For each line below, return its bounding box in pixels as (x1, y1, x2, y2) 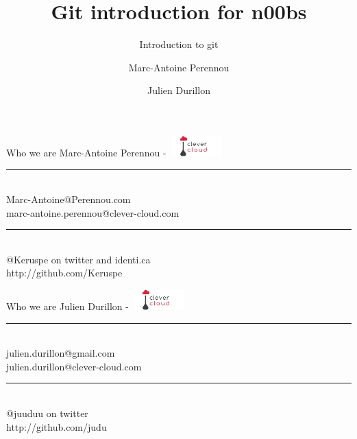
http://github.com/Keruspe (6, 265, 123, 280)
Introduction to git (139, 37, 219, 51)
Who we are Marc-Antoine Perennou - (6, 145, 167, 159)
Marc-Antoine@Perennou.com (6, 192, 131, 206)
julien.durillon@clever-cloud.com (6, 359, 142, 373)
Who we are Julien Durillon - (6, 299, 129, 313)
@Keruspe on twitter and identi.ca (6, 252, 151, 266)
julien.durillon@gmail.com (6, 346, 115, 360)
